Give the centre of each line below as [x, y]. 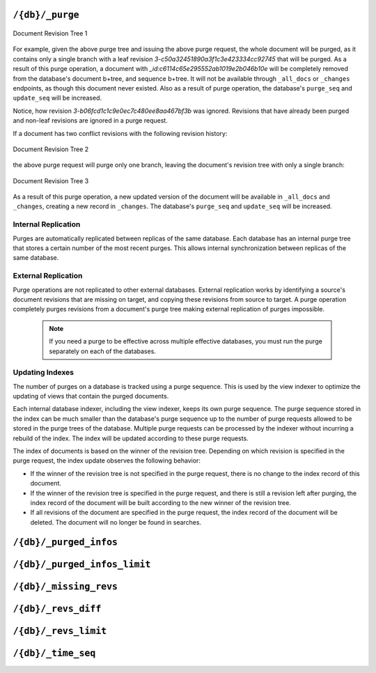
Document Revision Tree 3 [51, 180]
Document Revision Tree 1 [50, 33]
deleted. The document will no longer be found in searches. [116, 522]
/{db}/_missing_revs [65, 586]
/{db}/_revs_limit [60, 631]
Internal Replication [47, 224]
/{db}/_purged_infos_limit [82, 564]
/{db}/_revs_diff [57, 609]
